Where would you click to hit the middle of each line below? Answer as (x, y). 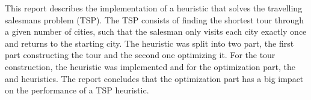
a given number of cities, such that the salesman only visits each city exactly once (156, 31)
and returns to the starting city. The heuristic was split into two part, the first (149, 43)
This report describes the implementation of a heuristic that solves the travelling (154, 8)
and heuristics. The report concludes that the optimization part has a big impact (154, 78)
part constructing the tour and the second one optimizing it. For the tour (140, 55)
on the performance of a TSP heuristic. (77, 90)
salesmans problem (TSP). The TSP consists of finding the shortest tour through (155, 19)
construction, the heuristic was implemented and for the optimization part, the (150, 66)
